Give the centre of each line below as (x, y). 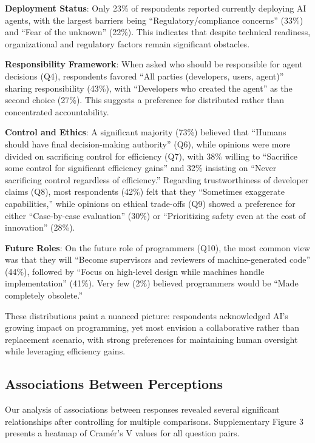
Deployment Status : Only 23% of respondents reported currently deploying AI (156, 8)
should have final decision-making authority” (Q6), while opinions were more (148, 144)
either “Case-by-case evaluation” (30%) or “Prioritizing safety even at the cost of (155, 215)
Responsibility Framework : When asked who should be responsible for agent (154, 64)
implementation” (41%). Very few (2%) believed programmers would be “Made (152, 283)
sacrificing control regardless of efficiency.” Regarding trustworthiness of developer (157, 179)
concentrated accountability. (57, 111)
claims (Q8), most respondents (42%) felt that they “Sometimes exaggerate (145, 191)
